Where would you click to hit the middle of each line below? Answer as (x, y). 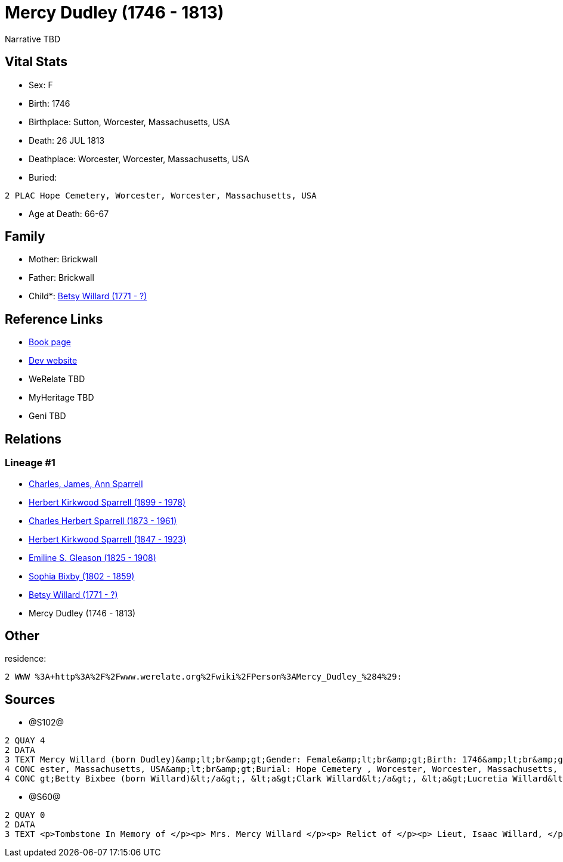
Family (25, 237)
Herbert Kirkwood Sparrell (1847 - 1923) (107, 539)
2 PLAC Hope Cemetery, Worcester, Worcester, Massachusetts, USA (161, 195)
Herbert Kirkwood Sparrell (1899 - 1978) (107, 502)
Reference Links (54, 319)
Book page (50, 342)
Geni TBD (47, 416)
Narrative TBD (33, 39)
